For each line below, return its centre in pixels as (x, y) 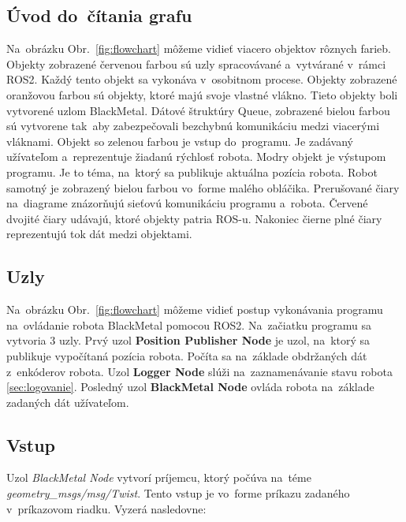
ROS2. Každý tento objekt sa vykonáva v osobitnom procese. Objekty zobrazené (202, 79)
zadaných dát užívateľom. (68, 402)
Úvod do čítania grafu (99, 15)
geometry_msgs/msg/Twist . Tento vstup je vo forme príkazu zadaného (178, 493)
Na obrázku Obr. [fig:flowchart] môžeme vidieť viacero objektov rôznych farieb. (199, 48)
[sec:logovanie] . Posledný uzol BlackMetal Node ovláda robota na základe (190, 387)
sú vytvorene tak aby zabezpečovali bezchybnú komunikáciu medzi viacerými (193, 126)
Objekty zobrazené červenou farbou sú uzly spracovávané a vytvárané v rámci (196, 63)
